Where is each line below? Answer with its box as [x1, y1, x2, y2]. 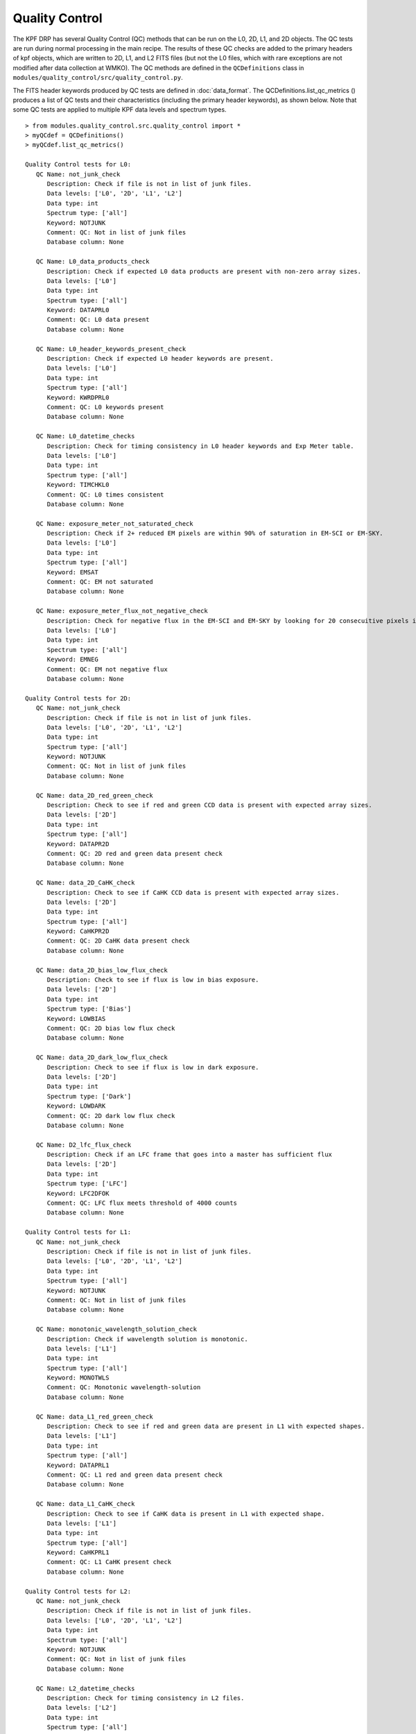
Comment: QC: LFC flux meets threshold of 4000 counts [46, 1199, 237, 1207]
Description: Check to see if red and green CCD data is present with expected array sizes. [46, 801, 372, 809]
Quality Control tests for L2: [25, 1587, 132, 1595]
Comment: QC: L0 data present [46, 316, 150, 324]
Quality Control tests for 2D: [25, 694, 132, 702]
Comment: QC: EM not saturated [46, 578, 154, 586]
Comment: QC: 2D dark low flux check [46, 1112, 175, 1119]
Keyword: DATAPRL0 [46, 306, 110, 314]
